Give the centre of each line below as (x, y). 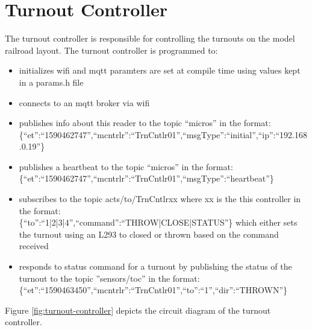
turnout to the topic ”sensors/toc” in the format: (109, 278)
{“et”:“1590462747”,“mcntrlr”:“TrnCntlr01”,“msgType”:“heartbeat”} (146, 178)
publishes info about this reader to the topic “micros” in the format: (145, 123)
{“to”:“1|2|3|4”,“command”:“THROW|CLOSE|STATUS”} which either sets (158, 222)
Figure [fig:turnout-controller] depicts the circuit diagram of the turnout (138, 310)
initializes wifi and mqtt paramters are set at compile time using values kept (160, 70)
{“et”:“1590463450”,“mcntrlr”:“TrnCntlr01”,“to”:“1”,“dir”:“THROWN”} (153, 290)
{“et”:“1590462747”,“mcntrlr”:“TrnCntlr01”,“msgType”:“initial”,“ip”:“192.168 (163, 134)
